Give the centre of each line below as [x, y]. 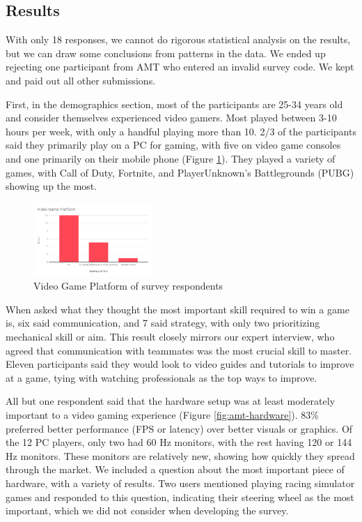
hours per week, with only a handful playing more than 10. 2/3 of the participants [181, 131]
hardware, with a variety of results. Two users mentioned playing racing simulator [180, 483]
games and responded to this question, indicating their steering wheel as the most [180, 497]
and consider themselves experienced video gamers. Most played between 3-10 [171, 118]
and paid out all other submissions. [81, 80]
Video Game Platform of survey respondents [128, 286]
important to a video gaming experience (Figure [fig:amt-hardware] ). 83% [162, 414]
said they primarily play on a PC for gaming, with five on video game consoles [173, 145]
